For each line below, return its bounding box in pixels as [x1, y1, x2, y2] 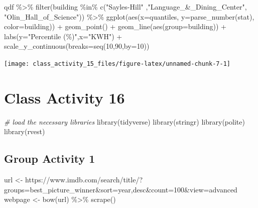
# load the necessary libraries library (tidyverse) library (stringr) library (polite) [4, 116, 245, 127]
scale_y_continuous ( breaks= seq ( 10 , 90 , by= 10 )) [4, 41, 150, 51]
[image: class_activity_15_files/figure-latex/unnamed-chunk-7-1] [4, 60, 231, 67]
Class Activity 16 [4, 87, 125, 108]
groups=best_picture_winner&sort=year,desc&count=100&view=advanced [4, 184, 237, 194]
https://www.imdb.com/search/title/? [25, 174, 143, 185]
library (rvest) [4, 126, 45, 137]
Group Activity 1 [4, 151, 95, 166]
